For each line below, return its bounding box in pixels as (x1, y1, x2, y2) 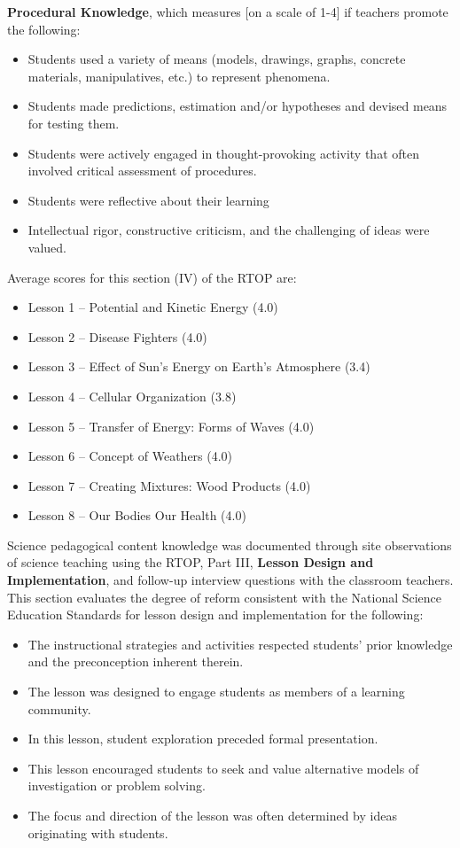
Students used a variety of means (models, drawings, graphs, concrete (27, 50, 406, 68)
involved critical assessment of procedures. (27, 161, 257, 180)
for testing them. (27, 113, 120, 132)
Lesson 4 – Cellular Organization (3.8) (27, 386, 237, 405)
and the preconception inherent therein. (27, 652, 244, 671)
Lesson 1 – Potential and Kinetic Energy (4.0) (27, 298, 278, 316)
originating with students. (27, 823, 168, 842)
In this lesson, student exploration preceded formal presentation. (27, 729, 378, 748)
